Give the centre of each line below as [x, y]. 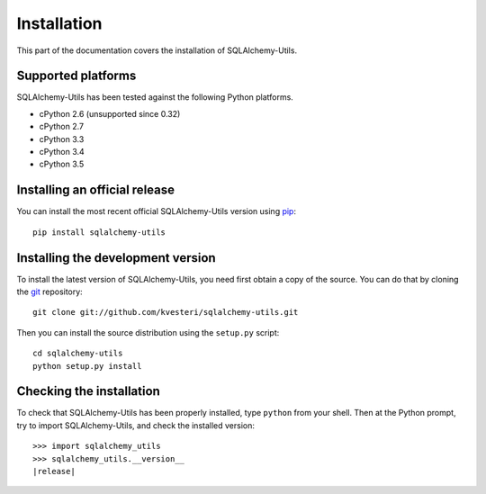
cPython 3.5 [62, 164]
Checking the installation [89, 391]
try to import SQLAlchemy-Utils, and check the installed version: [136, 425]
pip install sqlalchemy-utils [99, 232]
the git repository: [49, 292]
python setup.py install [87, 366]
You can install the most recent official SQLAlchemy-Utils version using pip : [157, 211]
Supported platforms [76, 76]
